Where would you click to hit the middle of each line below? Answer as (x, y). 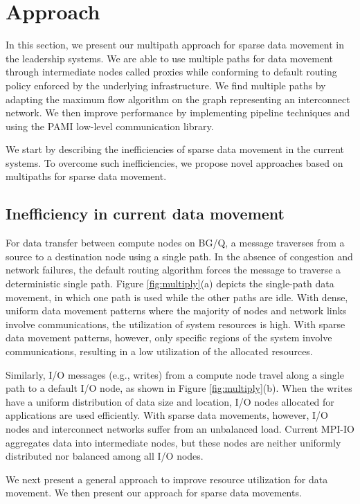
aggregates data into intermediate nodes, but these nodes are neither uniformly (173, 442)
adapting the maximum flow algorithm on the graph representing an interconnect (178, 99)
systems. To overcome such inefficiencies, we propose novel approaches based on (174, 162)
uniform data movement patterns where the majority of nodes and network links (176, 310)
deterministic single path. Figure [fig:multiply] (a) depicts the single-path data (170, 283)
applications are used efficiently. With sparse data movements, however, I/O (167, 415)
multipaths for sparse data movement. (86, 176)
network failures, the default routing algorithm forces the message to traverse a (173, 270)
